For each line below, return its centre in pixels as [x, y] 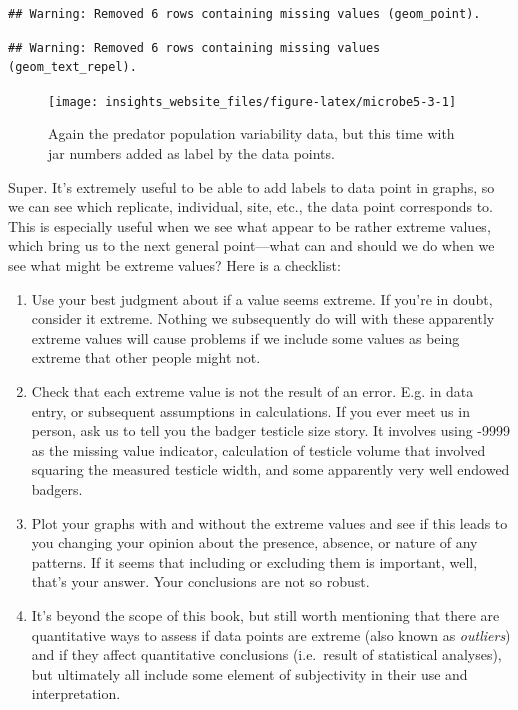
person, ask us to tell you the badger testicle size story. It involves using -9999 [271, 430]
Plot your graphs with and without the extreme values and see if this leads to [269, 522]
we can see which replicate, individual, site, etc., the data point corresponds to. [250, 206]
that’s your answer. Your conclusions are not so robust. [200, 581]
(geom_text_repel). [72, 67]
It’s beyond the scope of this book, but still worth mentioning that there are [265, 614]
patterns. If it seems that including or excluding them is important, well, [254, 561]
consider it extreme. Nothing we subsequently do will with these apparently [263, 318]
